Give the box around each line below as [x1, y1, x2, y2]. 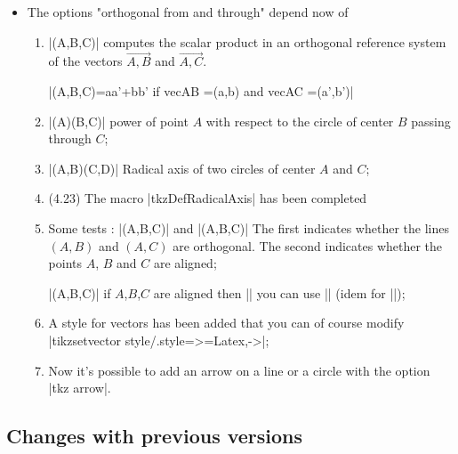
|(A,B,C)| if [48, 283, 111, 302]
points [48, 254, 83, 272]
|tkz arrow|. [48, 378, 111, 397]
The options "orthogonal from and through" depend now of [27, 3, 349, 20]
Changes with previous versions [6, 422, 303, 450]
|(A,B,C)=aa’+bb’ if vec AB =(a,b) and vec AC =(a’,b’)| [48, 82, 354, 100]
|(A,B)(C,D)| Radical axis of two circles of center [48, 158, 316, 177]
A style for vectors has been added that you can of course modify [48, 313, 405, 332]
